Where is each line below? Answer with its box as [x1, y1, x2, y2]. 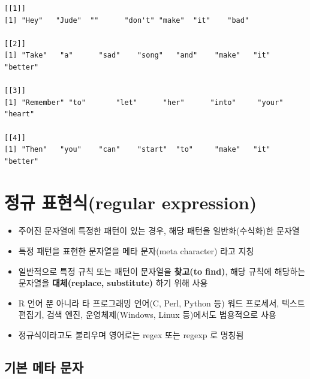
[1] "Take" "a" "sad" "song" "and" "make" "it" [4, 51, 270, 60]
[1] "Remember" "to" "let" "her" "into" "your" [4, 98, 284, 107]
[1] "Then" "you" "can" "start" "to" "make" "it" [4, 145, 270, 154]
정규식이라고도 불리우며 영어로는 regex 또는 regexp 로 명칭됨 [18, 329, 244, 341]
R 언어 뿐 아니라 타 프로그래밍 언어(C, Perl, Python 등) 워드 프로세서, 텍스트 [18, 296, 305, 309]
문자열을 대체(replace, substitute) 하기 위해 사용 [18, 276, 208, 289]
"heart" [4, 110, 35, 119]
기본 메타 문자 [4, 357, 84, 376]
